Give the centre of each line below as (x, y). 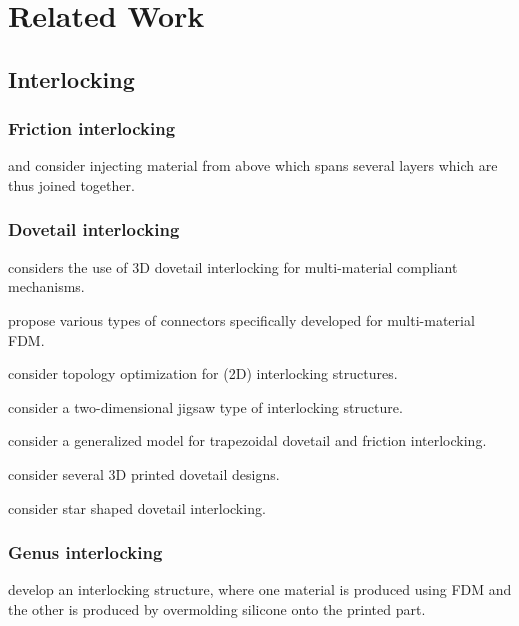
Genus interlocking (85, 552)
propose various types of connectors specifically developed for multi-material (241, 319)
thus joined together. (71, 184)
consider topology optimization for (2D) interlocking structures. (203, 373)
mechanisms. (46, 286)
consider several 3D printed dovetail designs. (144, 473)
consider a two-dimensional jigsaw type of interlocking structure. (205, 406)
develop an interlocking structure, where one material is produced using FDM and (260, 589)
